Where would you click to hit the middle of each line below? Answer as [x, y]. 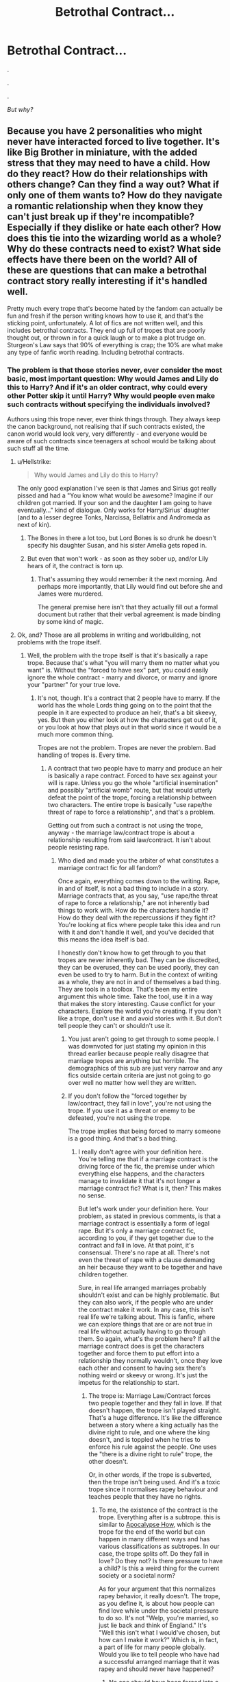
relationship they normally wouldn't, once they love [150, 1361]
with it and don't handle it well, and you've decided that [136, 932]
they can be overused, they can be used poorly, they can [138, 968]
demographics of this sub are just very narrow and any [145, 1068]
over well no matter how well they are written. [132, 1083]
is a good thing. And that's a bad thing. [123, 1138]
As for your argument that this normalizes [157, 1589]
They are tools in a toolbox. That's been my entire [128, 990]
